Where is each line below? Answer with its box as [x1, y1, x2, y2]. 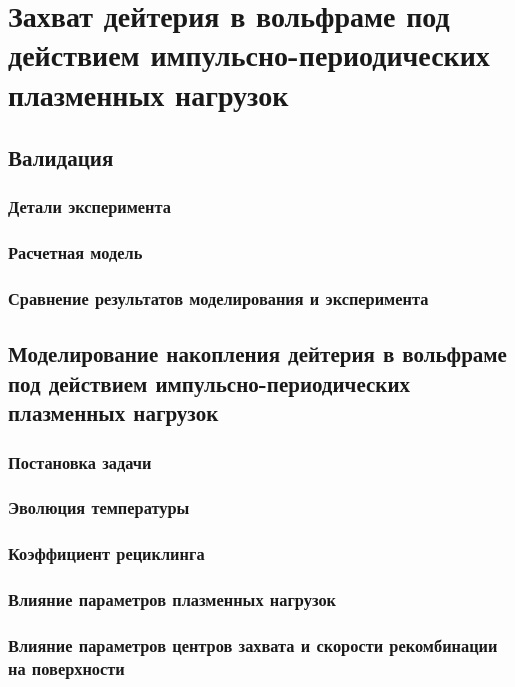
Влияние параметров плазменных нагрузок [8, 587, 337, 612]
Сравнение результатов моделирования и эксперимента [8, 286, 429, 311]
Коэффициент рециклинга [8, 541, 205, 566]
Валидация [8, 142, 114, 173]
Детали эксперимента [8, 194, 171, 219]
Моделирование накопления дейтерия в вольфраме [8, 338, 507, 369]
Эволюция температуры [8, 495, 190, 520]
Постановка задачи [8, 449, 152, 474]
